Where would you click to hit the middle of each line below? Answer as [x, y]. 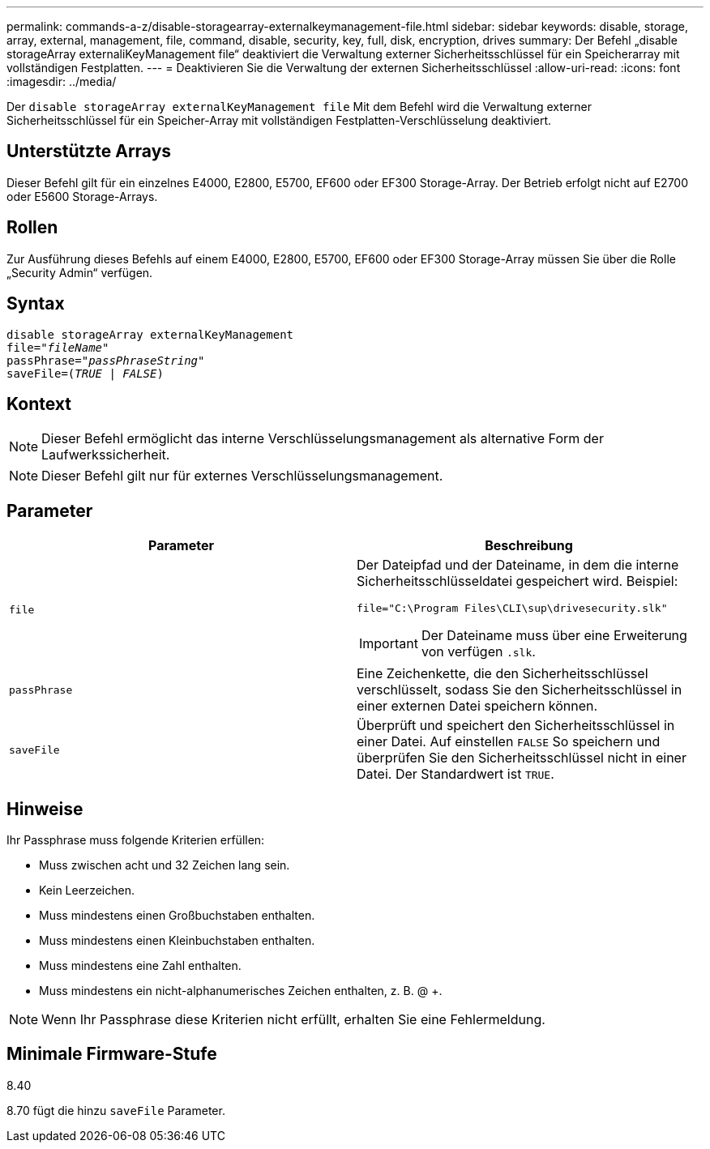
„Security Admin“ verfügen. [80, 272]
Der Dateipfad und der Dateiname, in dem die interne [518, 565]
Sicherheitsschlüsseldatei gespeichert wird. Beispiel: [518, 581]
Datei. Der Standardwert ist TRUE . [456, 774]
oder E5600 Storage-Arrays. [82, 196]
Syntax [36, 304]
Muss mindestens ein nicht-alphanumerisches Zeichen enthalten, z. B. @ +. [241, 991]
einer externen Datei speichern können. [477, 706]
